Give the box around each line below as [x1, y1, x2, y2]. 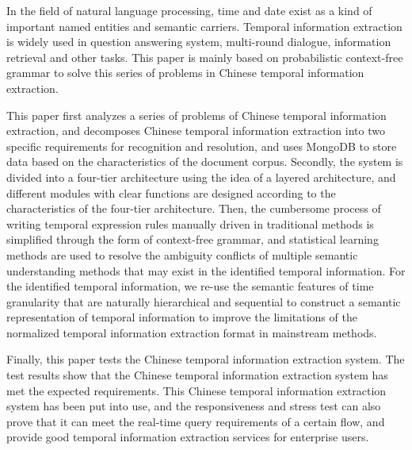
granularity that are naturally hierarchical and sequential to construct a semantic [6, 293, 401, 310]
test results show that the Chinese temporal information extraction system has [6, 367, 388, 383]
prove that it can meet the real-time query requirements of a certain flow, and [6, 413, 385, 429]
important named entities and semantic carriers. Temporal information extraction [6, 17, 402, 34]
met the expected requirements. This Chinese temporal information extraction [6, 382, 387, 398]
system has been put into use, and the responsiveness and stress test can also [6, 398, 381, 414]
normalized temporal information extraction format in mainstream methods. [6, 324, 377, 340]
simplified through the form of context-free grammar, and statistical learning [6, 231, 379, 248]
